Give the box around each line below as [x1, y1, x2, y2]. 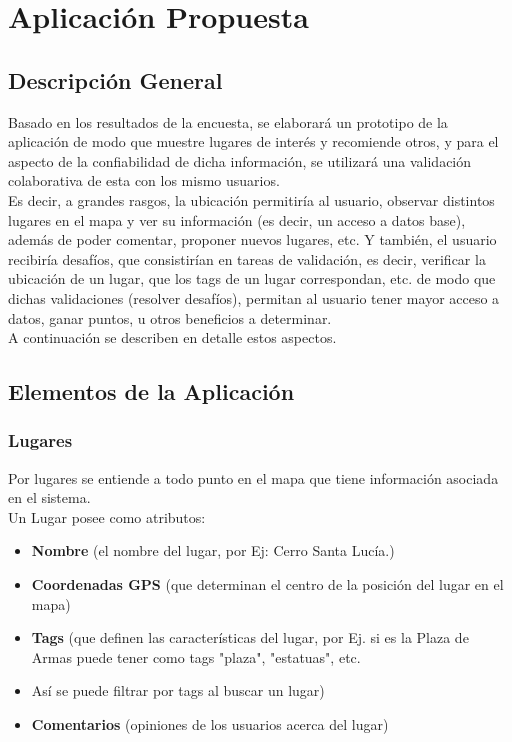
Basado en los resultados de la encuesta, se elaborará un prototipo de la [8, 111, 448, 132]
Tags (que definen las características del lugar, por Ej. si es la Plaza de [31, 627, 469, 648]
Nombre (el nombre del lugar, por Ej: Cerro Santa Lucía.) [31, 540, 395, 561]
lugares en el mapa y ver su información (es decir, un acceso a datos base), [8, 209, 466, 230]
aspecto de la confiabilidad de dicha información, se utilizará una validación [8, 150, 472, 171]
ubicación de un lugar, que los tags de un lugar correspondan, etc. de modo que [8, 268, 496, 289]
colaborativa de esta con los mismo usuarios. [8, 170, 280, 191]
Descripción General [8, 64, 223, 95]
